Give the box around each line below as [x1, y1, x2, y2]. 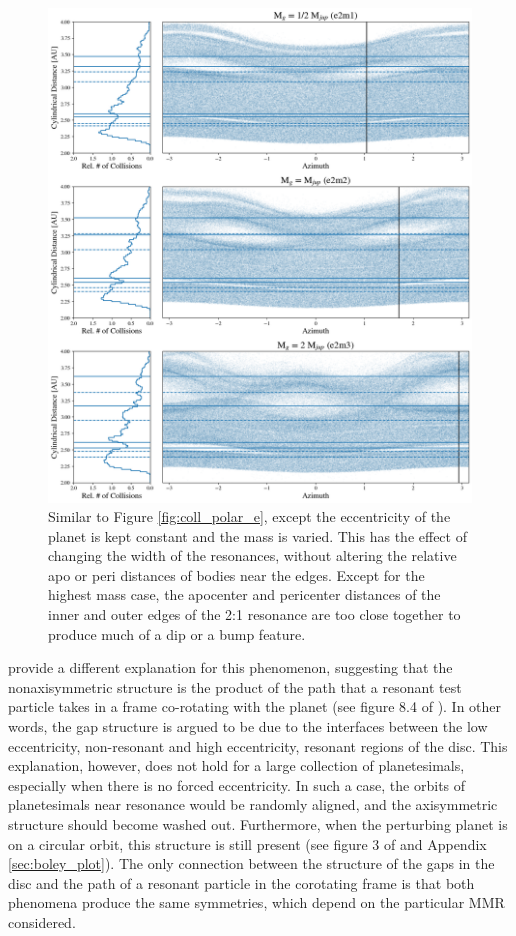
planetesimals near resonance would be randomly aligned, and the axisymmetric [8, 794, 498, 815]
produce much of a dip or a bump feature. [48, 623, 306, 644]
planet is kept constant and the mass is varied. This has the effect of [48, 525, 467, 546]
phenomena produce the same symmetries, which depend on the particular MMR [8, 892, 505, 913]
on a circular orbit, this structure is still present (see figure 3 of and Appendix [8, 833, 487, 854]
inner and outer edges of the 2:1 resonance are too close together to [48, 604, 461, 625]
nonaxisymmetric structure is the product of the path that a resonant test [8, 676, 462, 697]
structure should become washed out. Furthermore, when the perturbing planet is [8, 814, 508, 834]
